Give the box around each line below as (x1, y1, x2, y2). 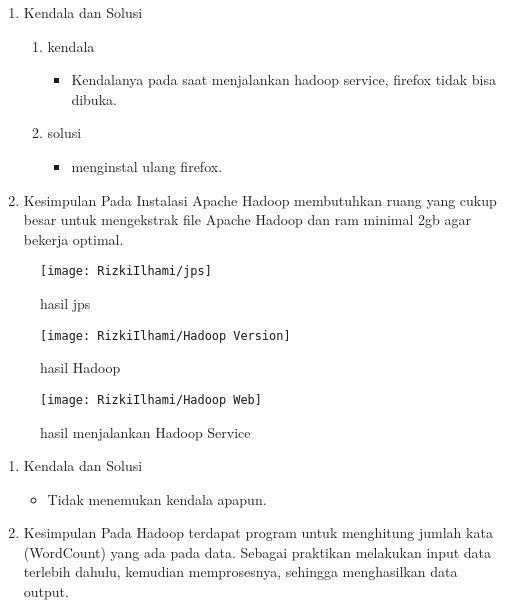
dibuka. (71, 88, 117, 109)
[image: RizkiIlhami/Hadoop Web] (40, 392, 262, 407)
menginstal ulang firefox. (71, 155, 223, 176)
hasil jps (40, 293, 91, 313)
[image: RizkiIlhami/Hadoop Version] (40, 328, 291, 343)
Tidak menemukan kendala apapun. (47, 488, 267, 509)
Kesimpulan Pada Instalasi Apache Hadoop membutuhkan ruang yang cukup (23, 189, 497, 210)
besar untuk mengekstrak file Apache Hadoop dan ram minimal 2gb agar (23, 209, 471, 230)
